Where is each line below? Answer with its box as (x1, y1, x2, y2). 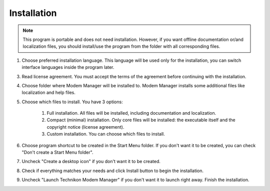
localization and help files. (21, 90, 76, 96)
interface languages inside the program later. (21, 64, 114, 70)
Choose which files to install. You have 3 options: (21, 99, 123, 105)
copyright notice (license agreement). (46, 124, 124, 130)
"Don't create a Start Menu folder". (21, 150, 93, 156)
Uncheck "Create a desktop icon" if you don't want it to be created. (21, 159, 161, 165)
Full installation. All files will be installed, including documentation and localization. (46, 110, 216, 116)
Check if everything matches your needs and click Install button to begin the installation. (21, 168, 204, 174)
